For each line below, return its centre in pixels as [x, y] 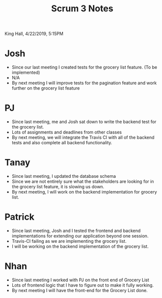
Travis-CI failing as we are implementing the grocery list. [69, 241]
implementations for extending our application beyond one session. [80, 236]
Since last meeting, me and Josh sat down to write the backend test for [84, 122]
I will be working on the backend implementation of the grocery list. [80, 246]
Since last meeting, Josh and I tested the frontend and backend [76, 231]
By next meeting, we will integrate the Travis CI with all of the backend [83, 137]
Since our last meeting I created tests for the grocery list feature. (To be [84, 67]
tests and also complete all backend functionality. [62, 143]
